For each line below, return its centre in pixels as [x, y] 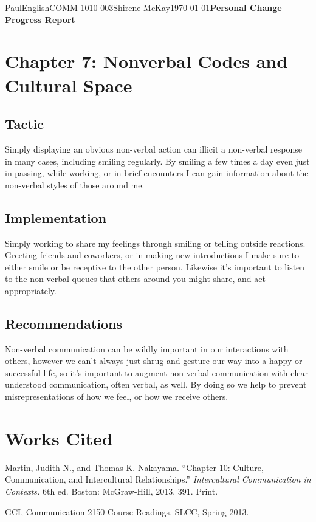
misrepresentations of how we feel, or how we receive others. [117, 397]
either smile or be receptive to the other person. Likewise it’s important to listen [155, 266]
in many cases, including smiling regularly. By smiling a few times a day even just [157, 161]
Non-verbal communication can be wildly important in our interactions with [147, 349]
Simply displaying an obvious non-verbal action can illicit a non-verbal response [153, 149]
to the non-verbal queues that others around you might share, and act [135, 279]
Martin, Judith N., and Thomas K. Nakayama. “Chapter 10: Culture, [134, 467]
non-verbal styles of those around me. [75, 184]
